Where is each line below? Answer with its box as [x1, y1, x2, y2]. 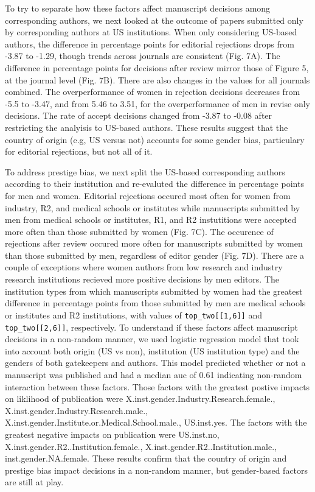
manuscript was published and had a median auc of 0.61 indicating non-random [5, 368, 302, 381]
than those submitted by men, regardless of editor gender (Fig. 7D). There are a [5, 248, 305, 261]
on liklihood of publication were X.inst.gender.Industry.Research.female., [5, 392, 275, 405]
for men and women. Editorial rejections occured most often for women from [5, 189, 291, 202]
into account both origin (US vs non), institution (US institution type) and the [5, 344, 300, 357]
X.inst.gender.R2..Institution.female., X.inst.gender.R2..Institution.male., [5, 440, 277, 452]
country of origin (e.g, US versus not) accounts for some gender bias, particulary [5, 133, 305, 146]
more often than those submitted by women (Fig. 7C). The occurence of [5, 225, 274, 237]
